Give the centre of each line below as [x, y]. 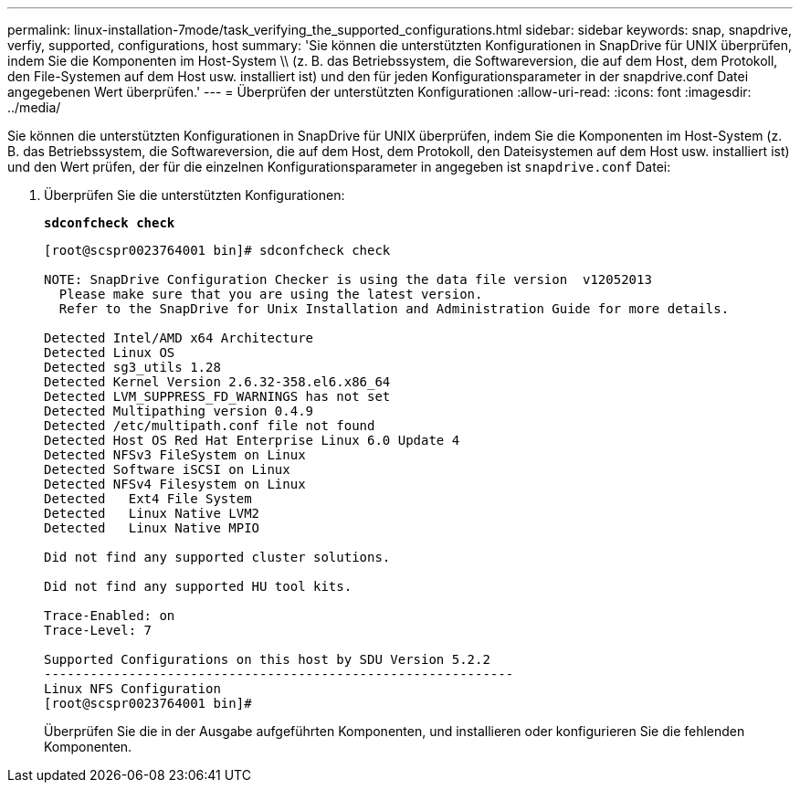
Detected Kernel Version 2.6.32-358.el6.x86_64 [217, 382]
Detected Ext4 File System [148, 499]
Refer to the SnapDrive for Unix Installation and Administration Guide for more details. [394, 309]
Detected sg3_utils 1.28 [132, 367]
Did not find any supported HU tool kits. [198, 586]
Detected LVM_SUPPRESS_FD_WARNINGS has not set [217, 396]
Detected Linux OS [110, 353]
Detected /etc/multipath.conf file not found [210, 426]
